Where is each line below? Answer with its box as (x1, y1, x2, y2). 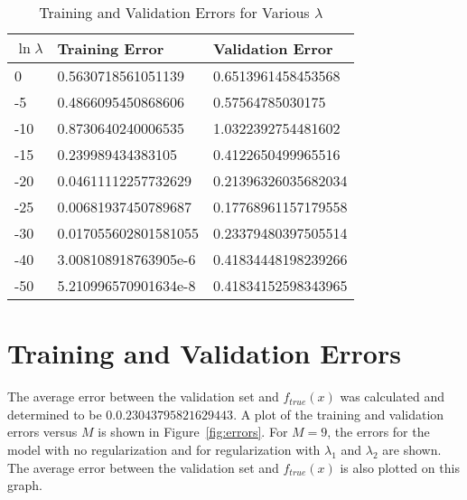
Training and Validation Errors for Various (39, 2, 310, 23)
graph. (7, 476, 42, 495)
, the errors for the (327, 422, 430, 441)
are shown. (382, 439, 442, 458)
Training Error (57, 38, 164, 59)
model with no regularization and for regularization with (7, 439, 321, 458)
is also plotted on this (340, 458, 460, 476)
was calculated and (340, 387, 445, 406)
